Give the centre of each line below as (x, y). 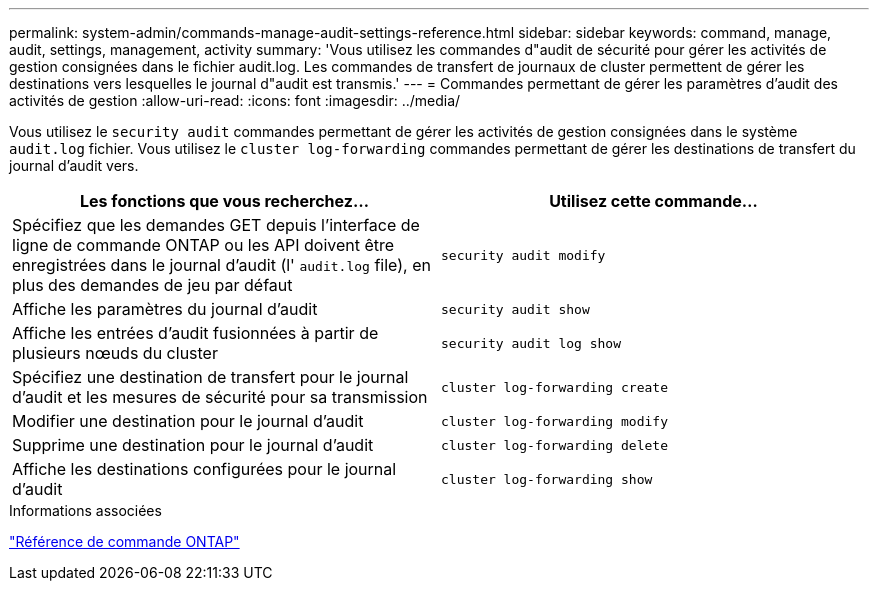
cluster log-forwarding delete (554, 445)
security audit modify (523, 255)
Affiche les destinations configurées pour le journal (204, 469)
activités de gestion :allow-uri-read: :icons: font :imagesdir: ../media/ (235, 100)
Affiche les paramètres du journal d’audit (165, 309)
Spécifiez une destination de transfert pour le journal (210, 377)
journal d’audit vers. (74, 165)
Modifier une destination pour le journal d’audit (188, 421)
